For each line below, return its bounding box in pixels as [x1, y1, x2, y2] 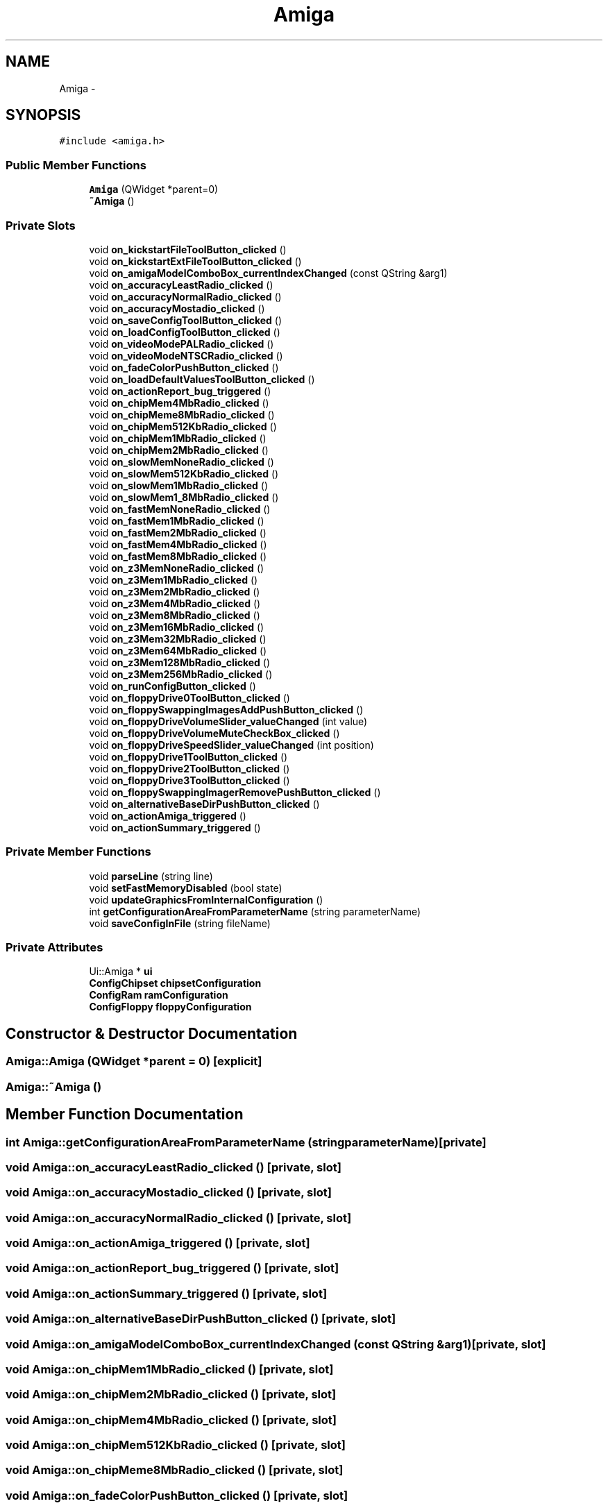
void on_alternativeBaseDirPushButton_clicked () [89, 797, 320, 810]
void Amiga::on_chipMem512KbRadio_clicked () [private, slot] [6, 1438, 346, 1452]
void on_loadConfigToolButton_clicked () [89, 325, 280, 338]
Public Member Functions [6, 158, 146, 172]
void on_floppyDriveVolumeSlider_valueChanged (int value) [89, 715, 368, 727]
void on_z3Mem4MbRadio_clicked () [89, 597, 261, 609]
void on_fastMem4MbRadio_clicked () [89, 538, 267, 550]
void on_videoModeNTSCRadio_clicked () [89, 349, 283, 362]
